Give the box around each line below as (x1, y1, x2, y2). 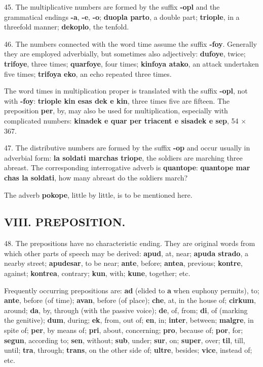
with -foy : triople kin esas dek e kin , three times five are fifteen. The (4, 95, 230, 106)
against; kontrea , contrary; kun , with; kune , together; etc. (4, 268, 191, 279)
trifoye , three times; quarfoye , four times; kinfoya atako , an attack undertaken (4, 58, 259, 69)
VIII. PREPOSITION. (4, 214, 126, 230)
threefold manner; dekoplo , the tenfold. (4, 21, 129, 32)
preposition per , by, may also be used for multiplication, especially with (4, 105, 228, 116)
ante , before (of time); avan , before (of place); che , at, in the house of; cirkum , (4, 295, 256, 305)
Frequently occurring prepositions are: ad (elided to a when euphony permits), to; (4, 285, 259, 295)
